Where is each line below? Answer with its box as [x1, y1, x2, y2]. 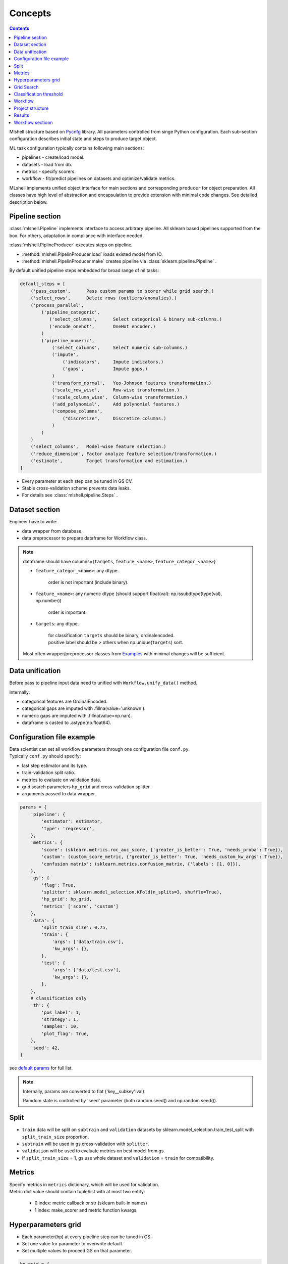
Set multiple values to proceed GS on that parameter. [22, 1248, 132, 1254]
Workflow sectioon [14, 119, 53, 125]
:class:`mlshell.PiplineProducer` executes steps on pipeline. [9, 242, 133, 248]
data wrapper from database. [22, 528, 83, 534]
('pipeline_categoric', [41, 309, 100, 315]
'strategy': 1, [41, 1017, 79, 1022]
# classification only [30, 995, 87, 1001]
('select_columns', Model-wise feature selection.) [30, 444, 166, 449]
